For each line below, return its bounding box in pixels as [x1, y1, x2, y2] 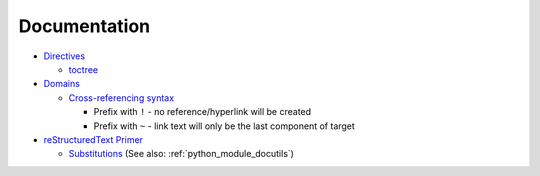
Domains [43, 78, 80, 90]
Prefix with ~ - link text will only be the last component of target [93, 120, 355, 132]
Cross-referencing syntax [68, 91, 175, 104]
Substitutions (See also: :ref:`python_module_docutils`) [68, 148, 295, 160]
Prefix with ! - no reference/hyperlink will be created [93, 106, 312, 118]
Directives [43, 50, 85, 62]
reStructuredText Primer [43, 133, 144, 145]
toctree [68, 63, 99, 75]
